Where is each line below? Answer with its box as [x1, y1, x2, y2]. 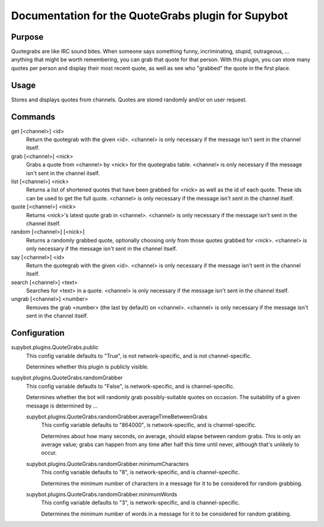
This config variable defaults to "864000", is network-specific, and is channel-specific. [41, 421, 257, 429]
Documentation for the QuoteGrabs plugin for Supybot [11, 9, 288, 22]
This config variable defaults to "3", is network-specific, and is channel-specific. [41, 499, 240, 507]
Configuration [11, 328, 65, 339]
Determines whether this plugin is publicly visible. [26, 363, 149, 370]
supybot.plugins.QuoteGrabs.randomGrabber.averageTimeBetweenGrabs [26, 413, 208, 420]
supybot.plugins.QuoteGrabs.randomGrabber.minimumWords [26, 491, 178, 498]
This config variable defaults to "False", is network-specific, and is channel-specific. [26, 382, 235, 390]
